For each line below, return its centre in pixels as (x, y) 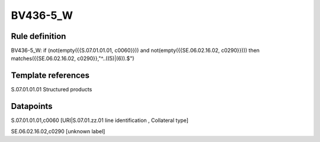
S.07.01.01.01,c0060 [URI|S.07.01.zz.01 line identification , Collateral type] (100, 120)
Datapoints (32, 106)
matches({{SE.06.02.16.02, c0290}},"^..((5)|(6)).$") (73, 58)
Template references (50, 76)
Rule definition (39, 36)
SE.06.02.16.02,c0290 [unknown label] (58, 131)
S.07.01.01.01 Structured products (52, 90)
